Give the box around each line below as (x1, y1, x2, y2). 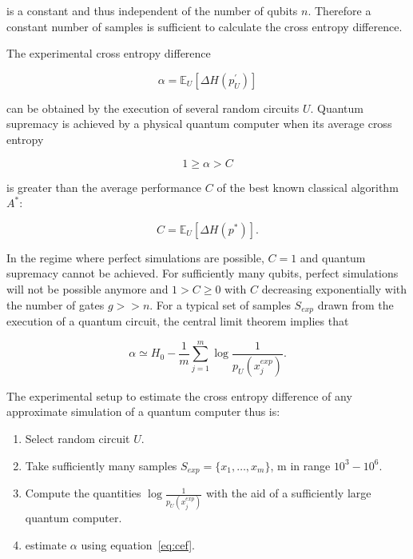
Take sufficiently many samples (25, 457, 177, 473)
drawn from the (317, 296, 394, 313)
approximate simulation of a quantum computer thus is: (6, 403, 280, 420)
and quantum (300, 249, 366, 266)
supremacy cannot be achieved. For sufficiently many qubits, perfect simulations (6, 265, 399, 281)
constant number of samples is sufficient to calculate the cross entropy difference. (6, 18, 403, 34)
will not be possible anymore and (6, 280, 169, 297)
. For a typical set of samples (149, 296, 291, 313)
